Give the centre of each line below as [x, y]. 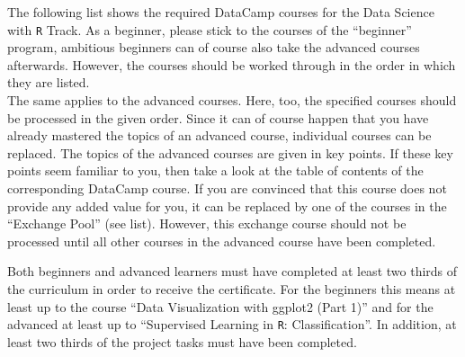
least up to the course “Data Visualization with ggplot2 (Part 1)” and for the [220, 306]
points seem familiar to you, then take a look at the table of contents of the [215, 170]
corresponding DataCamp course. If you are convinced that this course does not [227, 188]
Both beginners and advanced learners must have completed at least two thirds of [232, 271]
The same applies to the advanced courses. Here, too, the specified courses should [232, 100]
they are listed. [49, 82]
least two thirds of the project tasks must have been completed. [182, 341]
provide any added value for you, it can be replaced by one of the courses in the [227, 205]
